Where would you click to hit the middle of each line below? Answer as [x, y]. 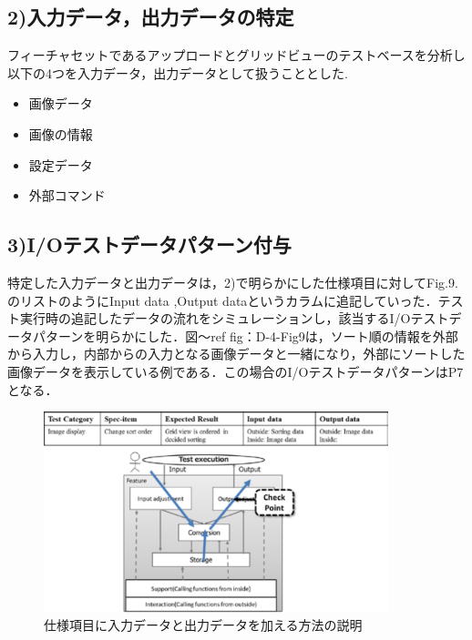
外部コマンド [67, 195]
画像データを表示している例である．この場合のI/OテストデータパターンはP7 [236, 371]
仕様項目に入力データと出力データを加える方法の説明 [203, 625]
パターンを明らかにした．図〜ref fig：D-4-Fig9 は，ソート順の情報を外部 [245, 335]
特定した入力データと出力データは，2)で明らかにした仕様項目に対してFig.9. [233, 282]
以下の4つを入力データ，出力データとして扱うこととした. [178, 72]
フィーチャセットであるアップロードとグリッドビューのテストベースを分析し [236, 55]
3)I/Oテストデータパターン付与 [149, 244]
